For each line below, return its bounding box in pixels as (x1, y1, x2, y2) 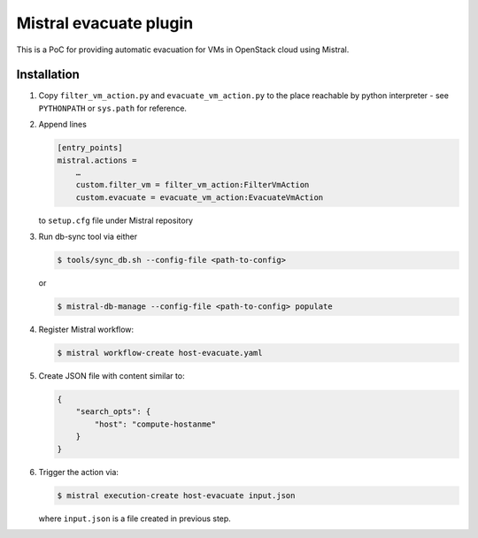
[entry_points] (57, 142, 123, 153)
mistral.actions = (57, 155, 137, 165)
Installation (16, 67, 80, 82)
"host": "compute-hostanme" (94, 419, 217, 429)
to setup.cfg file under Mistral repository (38, 215, 194, 226)
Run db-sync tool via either (38, 231, 138, 242)
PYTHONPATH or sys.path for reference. (38, 103, 188, 113)
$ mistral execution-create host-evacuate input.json (57, 490, 296, 500)
